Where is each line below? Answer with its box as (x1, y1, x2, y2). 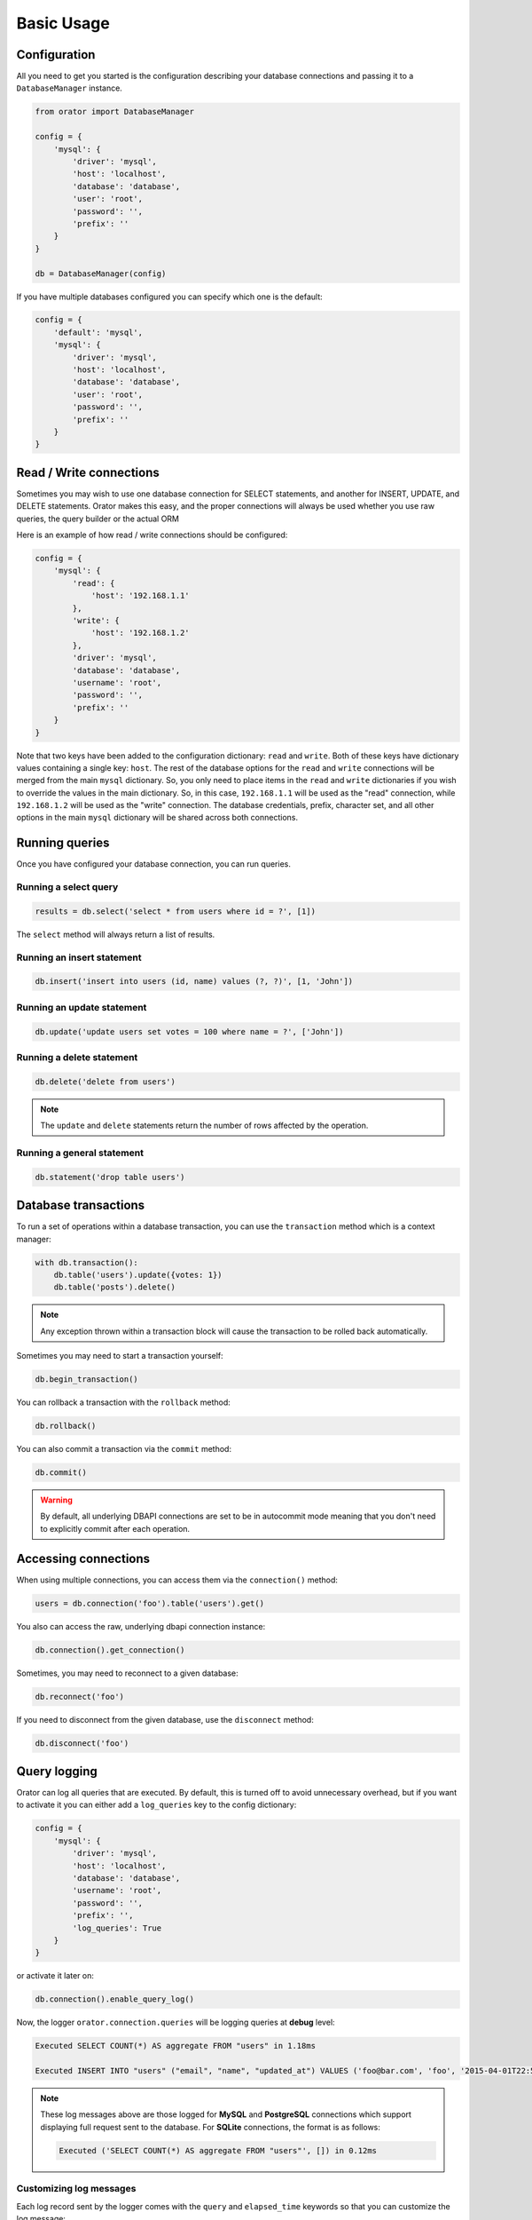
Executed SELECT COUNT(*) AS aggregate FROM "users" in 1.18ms (35, 2041, 317, 2051)
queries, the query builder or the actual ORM (16, 513, 180, 524)
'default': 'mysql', (53, 327, 144, 337)
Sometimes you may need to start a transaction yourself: (16, 1351, 223, 1361)
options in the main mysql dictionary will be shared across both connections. (16, 813, 299, 823)
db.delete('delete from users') (35, 1076, 176, 1087)
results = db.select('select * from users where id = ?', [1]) (35, 906, 317, 916)
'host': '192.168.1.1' (90, 591, 190, 601)
